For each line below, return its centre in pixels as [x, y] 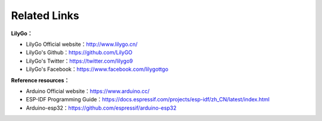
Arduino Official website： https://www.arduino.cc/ [88, 91]
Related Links [45, 15]
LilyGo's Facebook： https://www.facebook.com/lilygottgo [97, 69]
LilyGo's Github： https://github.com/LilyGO [79, 52]
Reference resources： [40, 80]
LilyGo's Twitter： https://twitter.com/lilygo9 [80, 61]
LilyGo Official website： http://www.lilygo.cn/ [82, 44]
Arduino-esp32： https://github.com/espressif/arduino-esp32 [101, 108]
